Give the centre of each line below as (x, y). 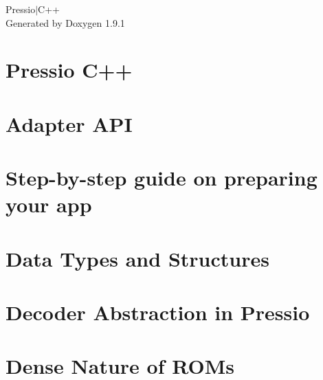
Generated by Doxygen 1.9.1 (65, 22)
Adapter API (69, 123)
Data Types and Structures (137, 258)
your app (49, 204)
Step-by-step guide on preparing (161, 178)
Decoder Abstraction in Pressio (158, 312)
